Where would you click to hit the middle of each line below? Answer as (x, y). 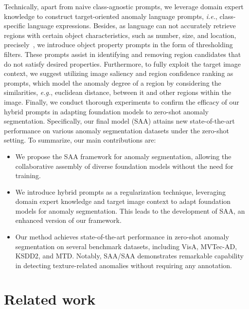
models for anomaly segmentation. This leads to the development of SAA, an (130, 210)
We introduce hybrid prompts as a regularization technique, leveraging (120, 191)
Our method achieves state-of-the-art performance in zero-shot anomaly (122, 237)
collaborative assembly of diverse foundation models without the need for (124, 166)
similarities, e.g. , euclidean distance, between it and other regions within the (118, 92)
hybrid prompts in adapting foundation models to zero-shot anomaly (106, 111)
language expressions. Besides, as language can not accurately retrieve (132, 26)
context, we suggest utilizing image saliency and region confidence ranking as (119, 73)
